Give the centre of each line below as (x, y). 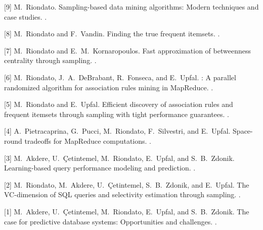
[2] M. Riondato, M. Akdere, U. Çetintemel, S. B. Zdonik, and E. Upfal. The (127, 184)
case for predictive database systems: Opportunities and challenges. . (111, 221)
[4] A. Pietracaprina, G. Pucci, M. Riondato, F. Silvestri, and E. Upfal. (117, 131)
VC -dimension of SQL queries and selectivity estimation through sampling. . (122, 194)
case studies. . (26, 16)
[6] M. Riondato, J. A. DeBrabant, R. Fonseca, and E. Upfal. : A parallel (120, 77)
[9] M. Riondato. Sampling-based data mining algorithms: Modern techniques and (131, 7)
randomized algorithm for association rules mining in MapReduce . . (109, 87)
